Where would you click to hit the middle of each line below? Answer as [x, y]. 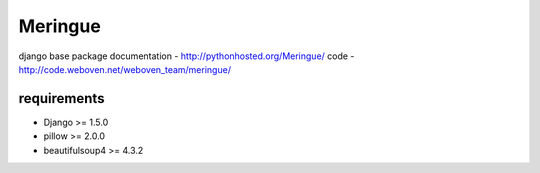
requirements [61, 98]
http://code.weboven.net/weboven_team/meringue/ [125, 69]
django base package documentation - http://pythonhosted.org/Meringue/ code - [186, 56]
